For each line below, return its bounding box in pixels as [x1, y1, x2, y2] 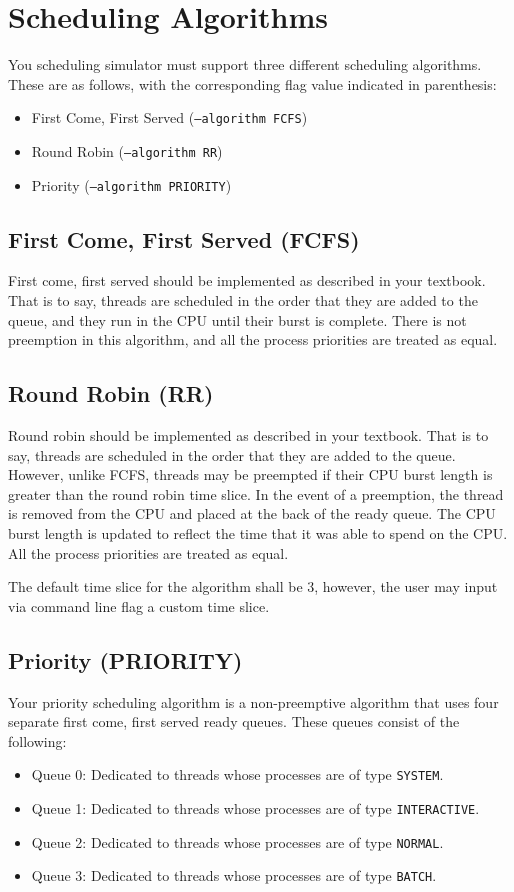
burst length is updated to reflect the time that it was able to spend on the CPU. [8, 523, 508, 544]
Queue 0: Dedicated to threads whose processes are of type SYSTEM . [31, 764, 444, 785]
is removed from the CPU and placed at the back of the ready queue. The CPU [8, 503, 496, 524]
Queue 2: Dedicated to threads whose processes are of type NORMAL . [31, 831, 444, 852]
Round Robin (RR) [8, 378, 214, 409]
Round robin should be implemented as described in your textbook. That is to [8, 425, 489, 446]
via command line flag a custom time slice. [8, 595, 270, 616]
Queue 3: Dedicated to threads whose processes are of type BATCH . [31, 865, 437, 886]
